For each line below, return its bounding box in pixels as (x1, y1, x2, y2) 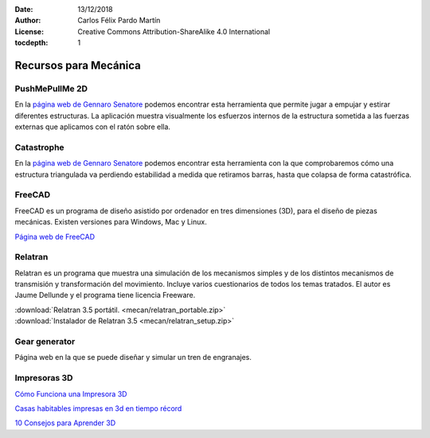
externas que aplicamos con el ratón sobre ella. (14, 122, 171, 131)
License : (14, 26, 44, 36)
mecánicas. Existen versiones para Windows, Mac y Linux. (14, 217, 207, 227)
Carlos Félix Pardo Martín (77, 16, 161, 25)
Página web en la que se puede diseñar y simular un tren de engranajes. (14, 353, 252, 362)
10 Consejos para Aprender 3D (14, 418, 116, 428)
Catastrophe (14, 142, 64, 153)
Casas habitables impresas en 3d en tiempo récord (14, 403, 182, 413)
